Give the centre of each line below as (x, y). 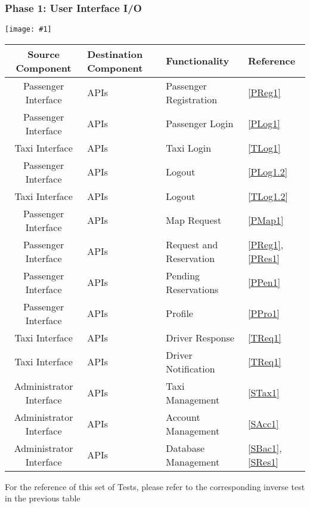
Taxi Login (189, 147)
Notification (190, 368)
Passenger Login (200, 124)
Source (44, 54)
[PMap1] (266, 220)
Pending (183, 275)
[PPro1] (263, 313)
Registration (192, 99)
